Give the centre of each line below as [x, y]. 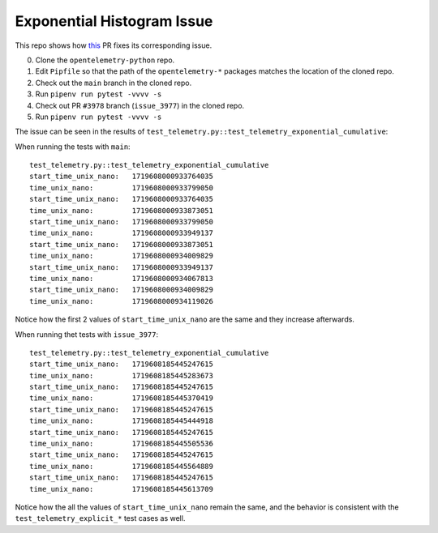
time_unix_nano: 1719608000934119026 [122, 301]
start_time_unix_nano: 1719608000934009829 [122, 290]
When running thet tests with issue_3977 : [87, 334]
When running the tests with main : [73, 147]
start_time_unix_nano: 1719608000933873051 [122, 244]
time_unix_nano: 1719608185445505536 [122, 444]
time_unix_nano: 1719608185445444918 [122, 421]
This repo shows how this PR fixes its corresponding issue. [114, 45]
